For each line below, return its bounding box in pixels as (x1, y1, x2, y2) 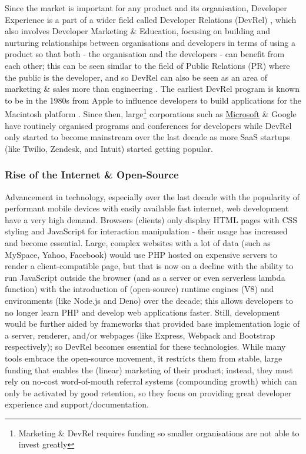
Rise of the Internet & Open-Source (5, 167, 179, 182)
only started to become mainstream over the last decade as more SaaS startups (5, 131, 290, 143)
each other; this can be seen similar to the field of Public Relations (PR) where (5, 59, 290, 71)
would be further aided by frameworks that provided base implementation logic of (5, 317, 300, 330)
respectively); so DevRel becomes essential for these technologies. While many (5, 340, 286, 353)
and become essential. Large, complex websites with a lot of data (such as (5, 236, 271, 248)
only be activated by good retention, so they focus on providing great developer (5, 386, 292, 399)
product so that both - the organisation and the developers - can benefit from (5, 48, 285, 60)
